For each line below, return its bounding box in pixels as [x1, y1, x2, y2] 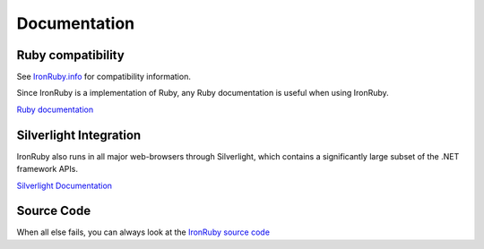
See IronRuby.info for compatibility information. [16, 72, 192, 82]
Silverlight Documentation [16, 180, 112, 191]
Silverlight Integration [16, 127, 142, 142]
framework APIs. [16, 164, 78, 175]
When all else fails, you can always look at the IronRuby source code [16, 227, 271, 237]
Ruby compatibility [16, 47, 125, 63]
